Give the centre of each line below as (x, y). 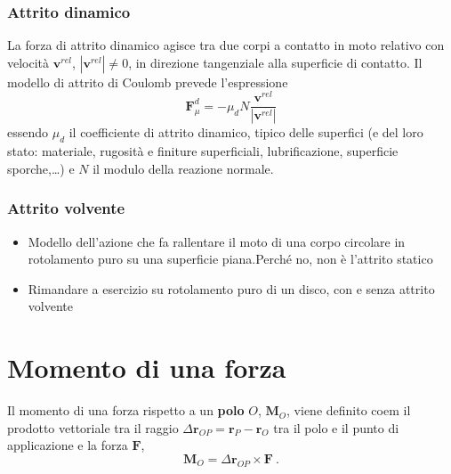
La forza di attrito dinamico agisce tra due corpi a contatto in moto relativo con (226, 45)
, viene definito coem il (349, 410)
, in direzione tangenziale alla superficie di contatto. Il (275, 62)
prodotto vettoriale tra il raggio (93, 427)
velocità (28, 62)
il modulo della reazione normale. (183, 168)
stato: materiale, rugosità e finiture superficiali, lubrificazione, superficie (203, 151)
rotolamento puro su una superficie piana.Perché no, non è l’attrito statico (230, 259)
